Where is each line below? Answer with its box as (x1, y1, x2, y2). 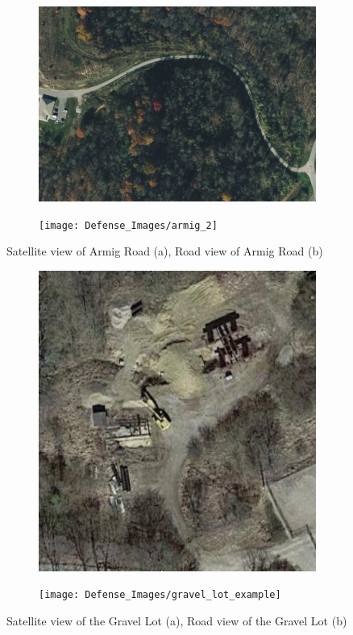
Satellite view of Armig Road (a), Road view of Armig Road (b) (6, 243, 323, 259)
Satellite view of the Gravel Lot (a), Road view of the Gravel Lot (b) (6, 612, 347, 629)
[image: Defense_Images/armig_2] (39, 219, 218, 231)
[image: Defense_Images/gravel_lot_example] (39, 589, 281, 601)
